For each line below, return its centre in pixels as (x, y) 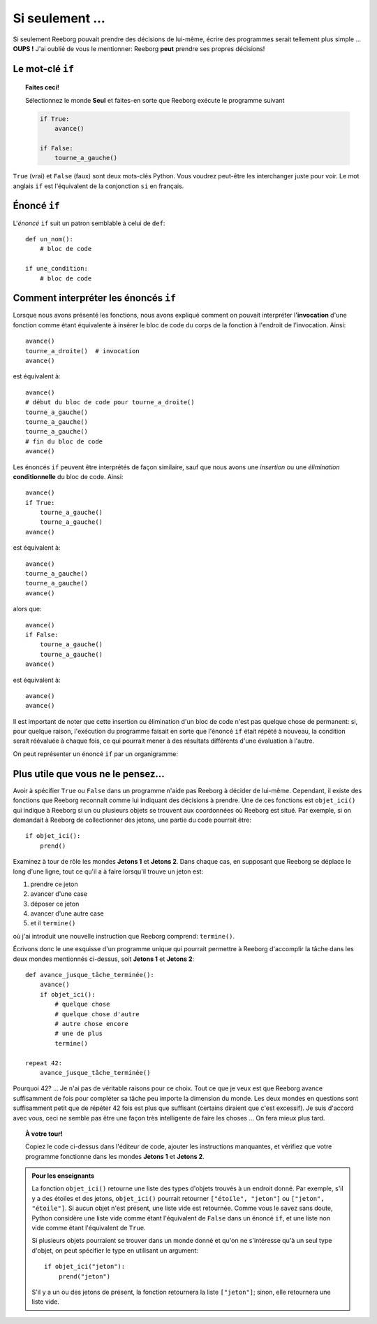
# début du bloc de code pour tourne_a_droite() (110, 403)
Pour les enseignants (63, 1176)
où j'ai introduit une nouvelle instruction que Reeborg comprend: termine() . (124, 936)
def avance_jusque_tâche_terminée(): (90, 975)
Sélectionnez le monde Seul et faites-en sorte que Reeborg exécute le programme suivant (155, 100)
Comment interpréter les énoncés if (95, 298)
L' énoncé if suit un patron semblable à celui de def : (89, 223)
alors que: (27, 609)
